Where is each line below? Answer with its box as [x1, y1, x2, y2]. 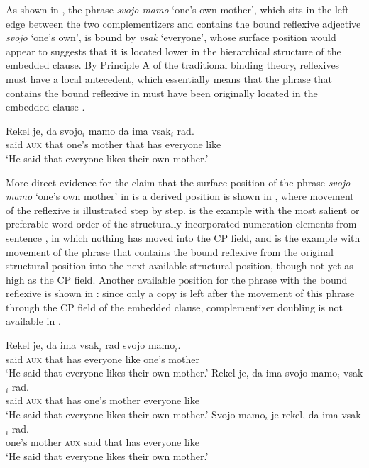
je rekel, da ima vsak [271, 407, 361, 422]
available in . [6, 313, 61, 328]
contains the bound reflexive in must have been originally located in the [6, 85, 318, 100]
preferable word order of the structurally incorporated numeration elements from [6, 216, 357, 231]
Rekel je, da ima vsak [6, 338, 99, 352]
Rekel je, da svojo [6, 123, 82, 138]
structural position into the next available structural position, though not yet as [6, 258, 353, 273]
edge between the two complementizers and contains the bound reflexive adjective [6, 16, 361, 30]
